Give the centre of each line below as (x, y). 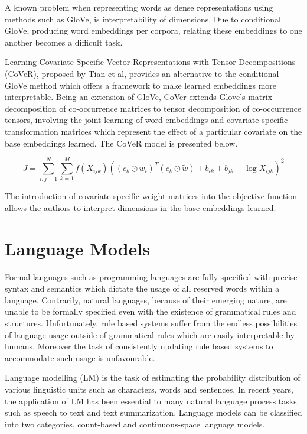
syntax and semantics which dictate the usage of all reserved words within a (142, 288)
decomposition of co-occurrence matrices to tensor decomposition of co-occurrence (153, 108)
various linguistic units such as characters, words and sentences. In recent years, (149, 389)
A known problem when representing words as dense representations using (139, 7)
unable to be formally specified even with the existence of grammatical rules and (151, 311)
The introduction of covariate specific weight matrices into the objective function (151, 196)
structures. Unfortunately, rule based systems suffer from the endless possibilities (151, 323)
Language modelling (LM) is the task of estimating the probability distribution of (153, 378)
